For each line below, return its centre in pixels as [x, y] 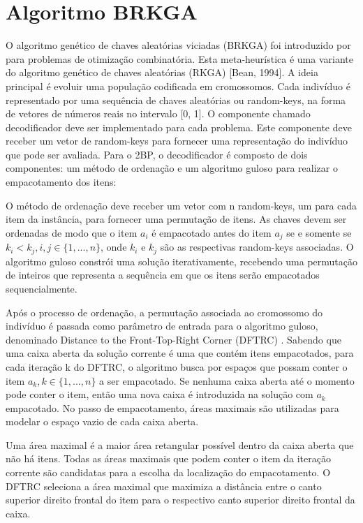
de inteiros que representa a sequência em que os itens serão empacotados [163, 275]
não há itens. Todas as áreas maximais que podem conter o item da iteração [168, 458]
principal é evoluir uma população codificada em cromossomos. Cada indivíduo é [178, 86]
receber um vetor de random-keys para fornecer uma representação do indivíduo [177, 141]
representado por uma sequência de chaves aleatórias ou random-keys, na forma [176, 100]
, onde [114, 247]
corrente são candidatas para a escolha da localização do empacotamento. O [168, 472]
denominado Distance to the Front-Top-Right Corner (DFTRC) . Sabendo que [173, 339]
